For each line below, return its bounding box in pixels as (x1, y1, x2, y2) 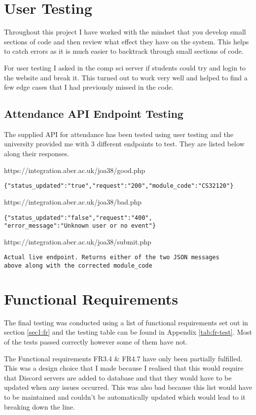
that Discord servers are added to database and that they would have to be (4, 372, 232, 382)
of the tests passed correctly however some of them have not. (4, 337, 188, 347)
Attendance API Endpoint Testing (4, 106, 183, 121)
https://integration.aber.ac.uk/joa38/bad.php (4, 196, 142, 207)
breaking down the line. (4, 401, 75, 412)
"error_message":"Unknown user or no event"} (4, 222, 156, 230)
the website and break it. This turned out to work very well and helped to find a (4, 72, 248, 82)
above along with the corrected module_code (4, 262, 152, 270)
